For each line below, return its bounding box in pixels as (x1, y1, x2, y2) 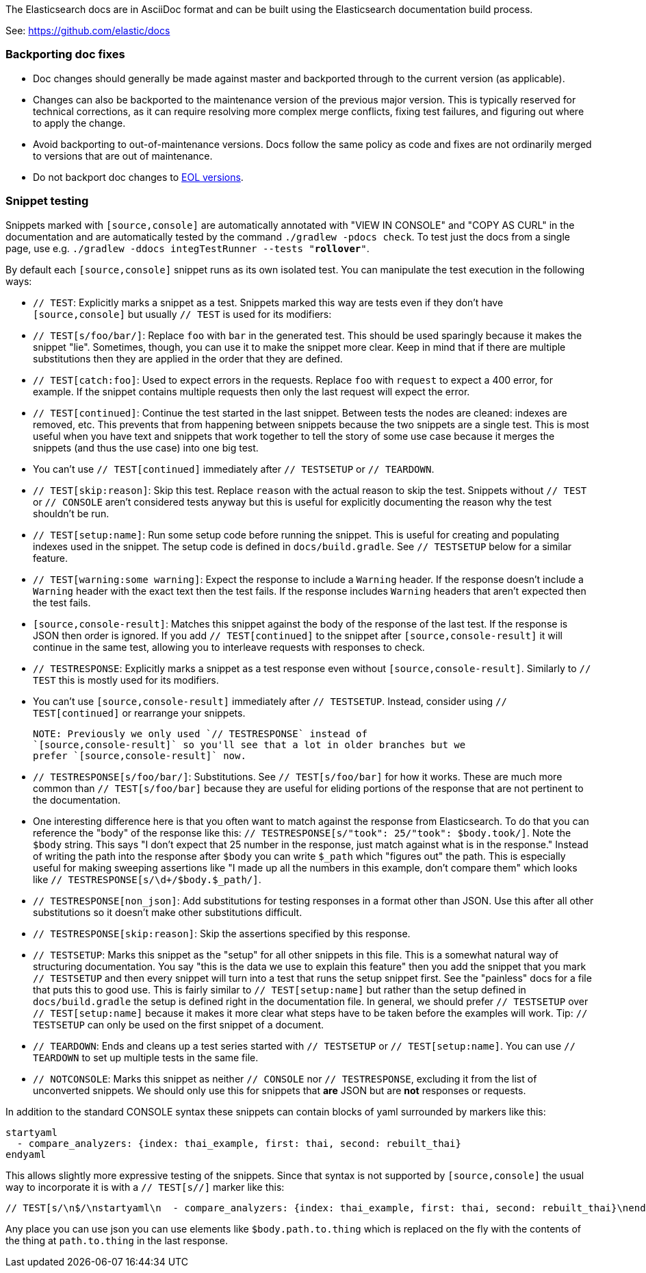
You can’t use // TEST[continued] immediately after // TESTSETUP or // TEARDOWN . (33, 462, 435, 475)
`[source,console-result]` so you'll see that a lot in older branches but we (33, 739, 466, 750)
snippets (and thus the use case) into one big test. (33, 441, 259, 454)
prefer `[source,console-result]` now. (33, 750, 246, 761)
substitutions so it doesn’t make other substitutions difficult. (33, 906, 302, 918)
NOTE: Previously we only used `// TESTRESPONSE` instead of (33, 728, 367, 739)
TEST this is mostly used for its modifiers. (33, 673, 219, 686)
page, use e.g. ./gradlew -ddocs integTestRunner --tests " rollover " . (5, 242, 370, 254)
